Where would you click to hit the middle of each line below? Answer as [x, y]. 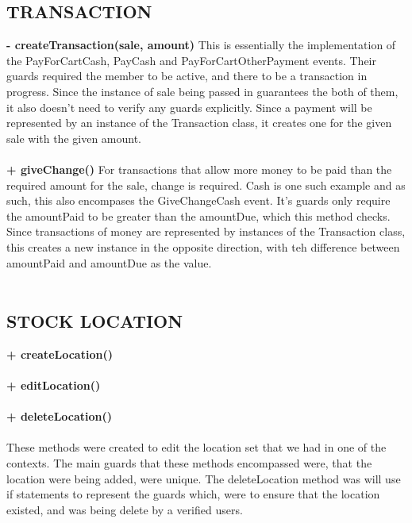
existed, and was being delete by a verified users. [125, 509]
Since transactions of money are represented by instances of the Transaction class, [206, 231]
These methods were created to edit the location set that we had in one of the [196, 447]
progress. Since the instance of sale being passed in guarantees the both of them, [202, 91]
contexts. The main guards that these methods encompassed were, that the [189, 463]
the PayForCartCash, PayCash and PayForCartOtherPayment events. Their [191, 60]
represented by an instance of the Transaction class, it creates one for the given [199, 123]
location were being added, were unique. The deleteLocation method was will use [204, 478]
